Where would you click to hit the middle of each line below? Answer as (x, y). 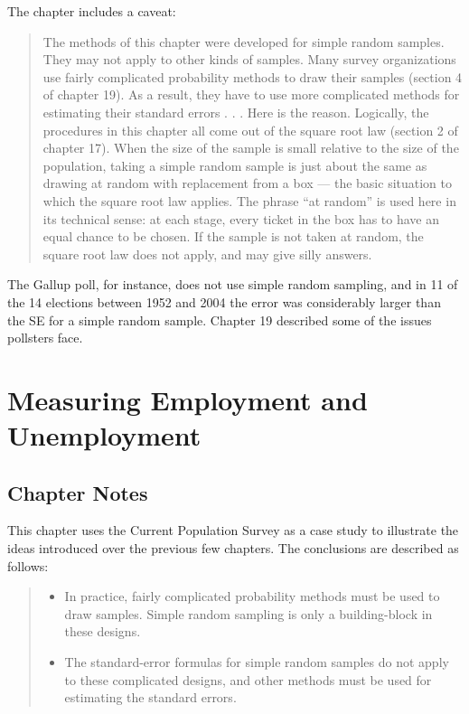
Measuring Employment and (188, 399)
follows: (28, 565)
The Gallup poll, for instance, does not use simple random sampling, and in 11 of (233, 284)
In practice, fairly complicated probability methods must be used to (252, 596)
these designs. (103, 631)
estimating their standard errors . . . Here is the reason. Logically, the (236, 112)
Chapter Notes (78, 492)
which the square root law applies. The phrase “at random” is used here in (249, 200)
